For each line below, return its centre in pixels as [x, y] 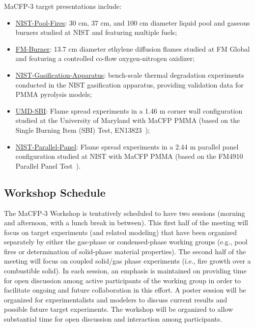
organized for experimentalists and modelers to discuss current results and [116, 299]
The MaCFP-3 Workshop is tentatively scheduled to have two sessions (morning [125, 213]
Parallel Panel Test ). [48, 165]
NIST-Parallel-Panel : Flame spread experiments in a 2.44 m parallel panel [127, 146]
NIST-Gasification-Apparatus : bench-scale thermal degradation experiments [130, 74]
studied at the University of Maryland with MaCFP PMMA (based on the [128, 120]
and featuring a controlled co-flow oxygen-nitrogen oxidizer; [105, 58]
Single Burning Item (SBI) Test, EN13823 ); [83, 130]
